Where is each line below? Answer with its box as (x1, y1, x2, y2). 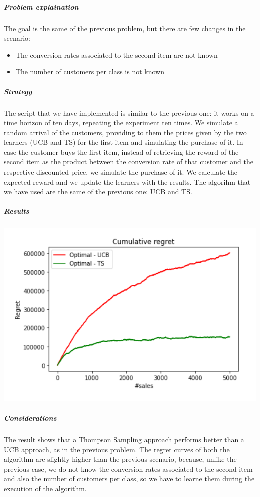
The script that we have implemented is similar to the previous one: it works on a (4, 107, 254, 118)
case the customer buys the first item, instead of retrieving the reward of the (4, 146, 239, 157)
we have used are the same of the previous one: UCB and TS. (4, 186, 192, 197)
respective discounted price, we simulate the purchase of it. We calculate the (4, 167, 238, 177)
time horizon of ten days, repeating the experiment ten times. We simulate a (4, 117, 238, 128)
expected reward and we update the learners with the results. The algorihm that (4, 176, 251, 187)
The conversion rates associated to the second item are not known (15, 49, 218, 60)
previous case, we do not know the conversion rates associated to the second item (4, 463, 253, 474)
